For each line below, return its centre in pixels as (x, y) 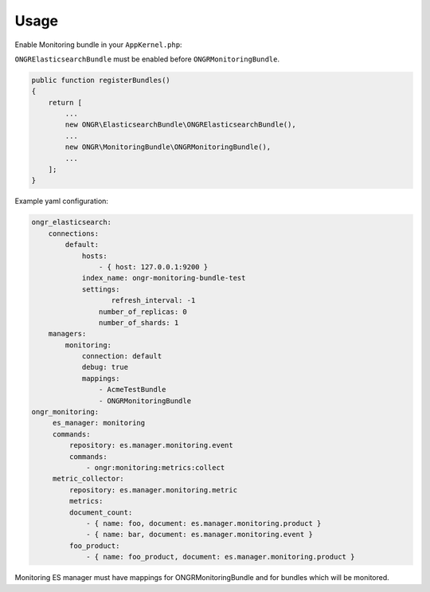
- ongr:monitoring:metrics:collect (156, 467)
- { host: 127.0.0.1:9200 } (153, 267)
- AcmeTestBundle (132, 390)
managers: (67, 334)
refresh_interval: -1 (153, 300)
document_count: (101, 512)
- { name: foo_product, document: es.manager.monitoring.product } (221, 557)
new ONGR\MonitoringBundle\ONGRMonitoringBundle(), (168, 147)
